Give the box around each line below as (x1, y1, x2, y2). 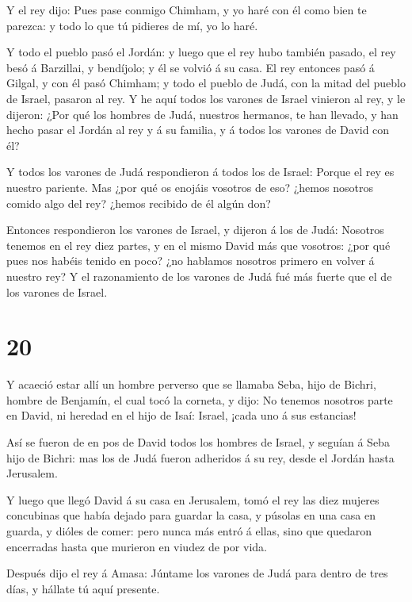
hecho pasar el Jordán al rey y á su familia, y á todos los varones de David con (6, 121, 390, 138)
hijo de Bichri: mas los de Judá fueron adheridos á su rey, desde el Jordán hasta (6, 449, 395, 466)
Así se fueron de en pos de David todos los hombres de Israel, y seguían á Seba (6, 434, 390, 450)
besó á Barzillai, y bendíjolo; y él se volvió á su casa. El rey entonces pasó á (6, 59, 375, 75)
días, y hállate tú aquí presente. (6, 580, 160, 596)
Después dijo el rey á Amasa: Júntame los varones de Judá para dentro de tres (6, 565, 388, 581)
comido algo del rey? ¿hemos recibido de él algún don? (6, 194, 271, 211)
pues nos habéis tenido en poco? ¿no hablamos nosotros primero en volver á (6, 252, 375, 269)
